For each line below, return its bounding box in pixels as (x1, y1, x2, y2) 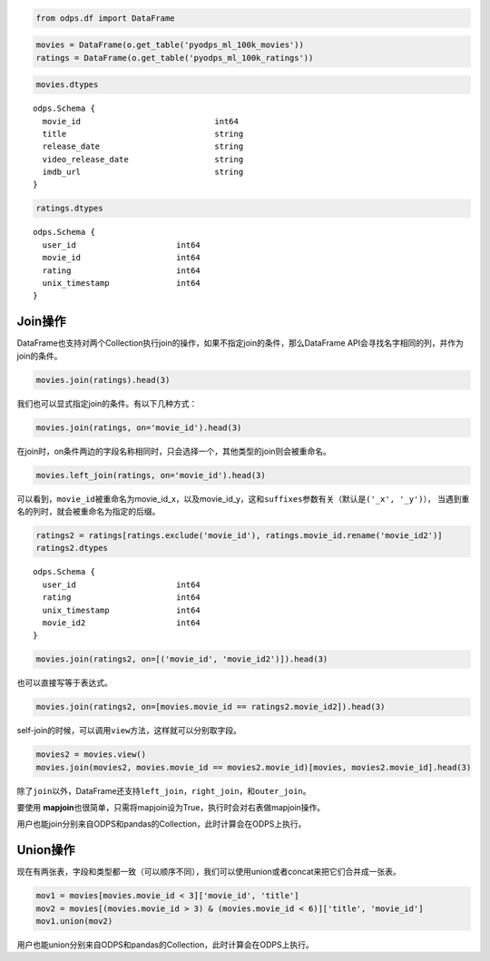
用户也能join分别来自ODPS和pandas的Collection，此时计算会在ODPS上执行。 (16, 819, 307, 829)
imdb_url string (42, 167, 244, 177)
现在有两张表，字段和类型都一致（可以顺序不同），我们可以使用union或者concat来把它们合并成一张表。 (16, 867, 401, 878)
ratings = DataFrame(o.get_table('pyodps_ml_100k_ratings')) (35, 53, 314, 63)
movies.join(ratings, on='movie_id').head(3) (35, 422, 242, 433)
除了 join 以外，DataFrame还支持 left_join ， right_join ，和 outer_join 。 (16, 785, 312, 796)
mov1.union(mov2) (35, 917, 113, 927)
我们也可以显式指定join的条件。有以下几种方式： (16, 397, 198, 408)
